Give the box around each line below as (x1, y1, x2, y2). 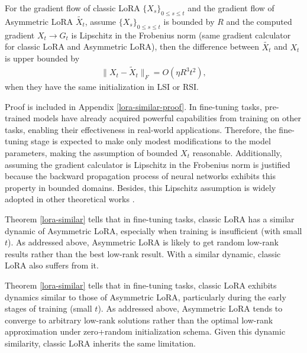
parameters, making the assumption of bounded (5, 147, 178, 159)
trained (5, 112, 31, 124)
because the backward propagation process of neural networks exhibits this (5, 170, 276, 182)
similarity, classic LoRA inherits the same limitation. (5, 336, 196, 349)
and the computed (226, 15, 292, 28)
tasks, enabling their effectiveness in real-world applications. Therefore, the (5, 123, 276, 135)
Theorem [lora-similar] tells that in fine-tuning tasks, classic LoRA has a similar (5, 213, 295, 225)
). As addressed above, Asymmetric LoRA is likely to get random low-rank (8, 236, 279, 248)
